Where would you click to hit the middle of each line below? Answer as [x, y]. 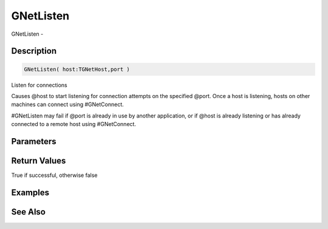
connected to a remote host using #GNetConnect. [74, 124]
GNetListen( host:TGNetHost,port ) [77, 69]
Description [34, 51]
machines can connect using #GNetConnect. [67, 105]
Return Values [39, 161]
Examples [30, 192]
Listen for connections [39, 85]
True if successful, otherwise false [54, 175]
